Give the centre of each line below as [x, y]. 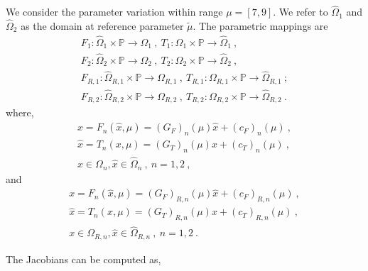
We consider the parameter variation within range [114, 12]
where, [20, 112]
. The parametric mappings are [260, 26]
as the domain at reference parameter [102, 26]
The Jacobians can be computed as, [83, 259]
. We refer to [301, 12]
